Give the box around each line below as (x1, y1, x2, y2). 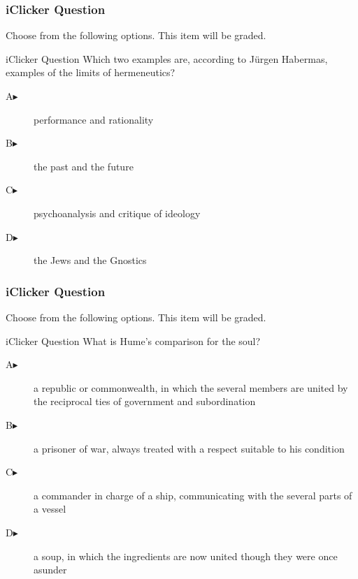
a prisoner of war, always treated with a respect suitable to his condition (34, 441, 345, 455)
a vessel (34, 501, 66, 516)
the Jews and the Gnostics (34, 253, 147, 267)
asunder (34, 562, 67, 577)
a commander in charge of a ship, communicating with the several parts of (34, 488, 352, 502)
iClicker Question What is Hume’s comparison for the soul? (6, 333, 261, 348)
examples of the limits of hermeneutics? (6, 65, 176, 80)
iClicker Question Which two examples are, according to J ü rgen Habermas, (6, 51, 328, 66)
